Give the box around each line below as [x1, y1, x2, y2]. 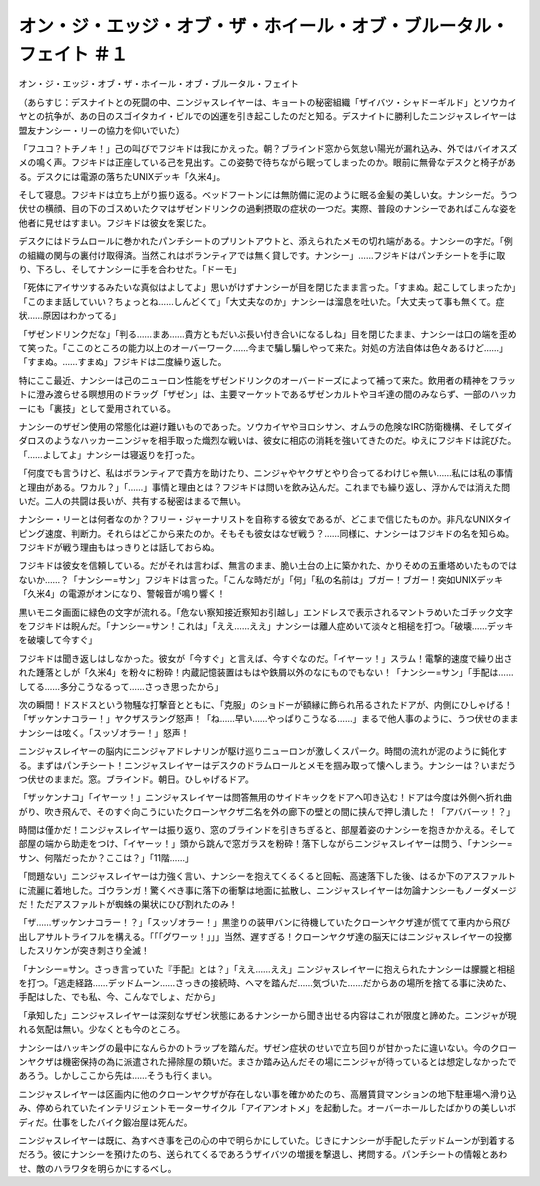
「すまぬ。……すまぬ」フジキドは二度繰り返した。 [18, 356, 227, 368]
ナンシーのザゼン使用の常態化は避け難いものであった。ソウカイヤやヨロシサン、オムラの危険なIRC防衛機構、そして [18, 420, 496, 432]
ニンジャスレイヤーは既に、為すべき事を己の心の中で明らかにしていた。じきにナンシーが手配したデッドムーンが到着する [18, 1134, 516, 1146]
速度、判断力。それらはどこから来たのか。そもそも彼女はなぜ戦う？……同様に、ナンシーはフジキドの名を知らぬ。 [44, 527, 515, 539]
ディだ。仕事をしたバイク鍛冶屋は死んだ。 [18, 1116, 193, 1128]
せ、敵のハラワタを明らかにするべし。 [18, 1162, 177, 1174]
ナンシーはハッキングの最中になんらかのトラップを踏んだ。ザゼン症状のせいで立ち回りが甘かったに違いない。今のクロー [18, 1041, 517, 1054]
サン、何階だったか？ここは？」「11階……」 [18, 851, 194, 864]
